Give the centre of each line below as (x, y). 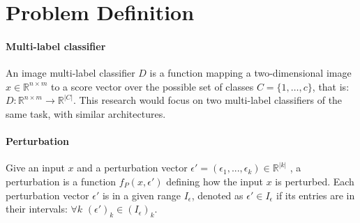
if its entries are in (315, 195)
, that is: (331, 86)
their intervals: (37, 209)
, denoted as (217, 195)
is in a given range (142, 195)
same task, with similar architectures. (86, 113)
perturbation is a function (61, 181)
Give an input (35, 168)
